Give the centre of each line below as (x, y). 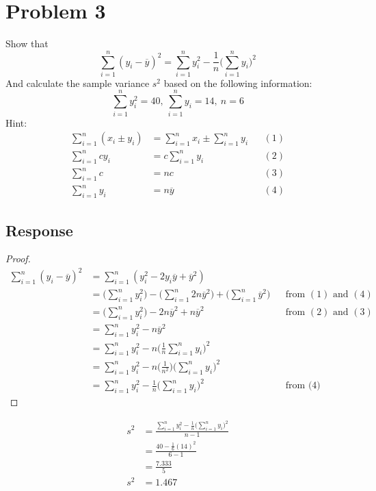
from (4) (303, 386)
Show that (27, 43)
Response (39, 230)
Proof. (18, 259)
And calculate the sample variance (78, 83)
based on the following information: (238, 83)
